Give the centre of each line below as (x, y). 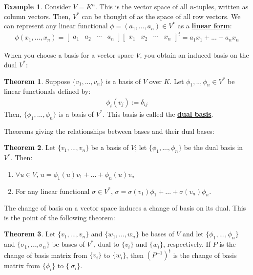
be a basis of (110, 147)
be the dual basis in (213, 147)
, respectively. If (187, 244)
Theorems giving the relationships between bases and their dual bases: (109, 131)
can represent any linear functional (56, 26)
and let (193, 234)
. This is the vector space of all (141, 6)
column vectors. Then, (37, 16)
